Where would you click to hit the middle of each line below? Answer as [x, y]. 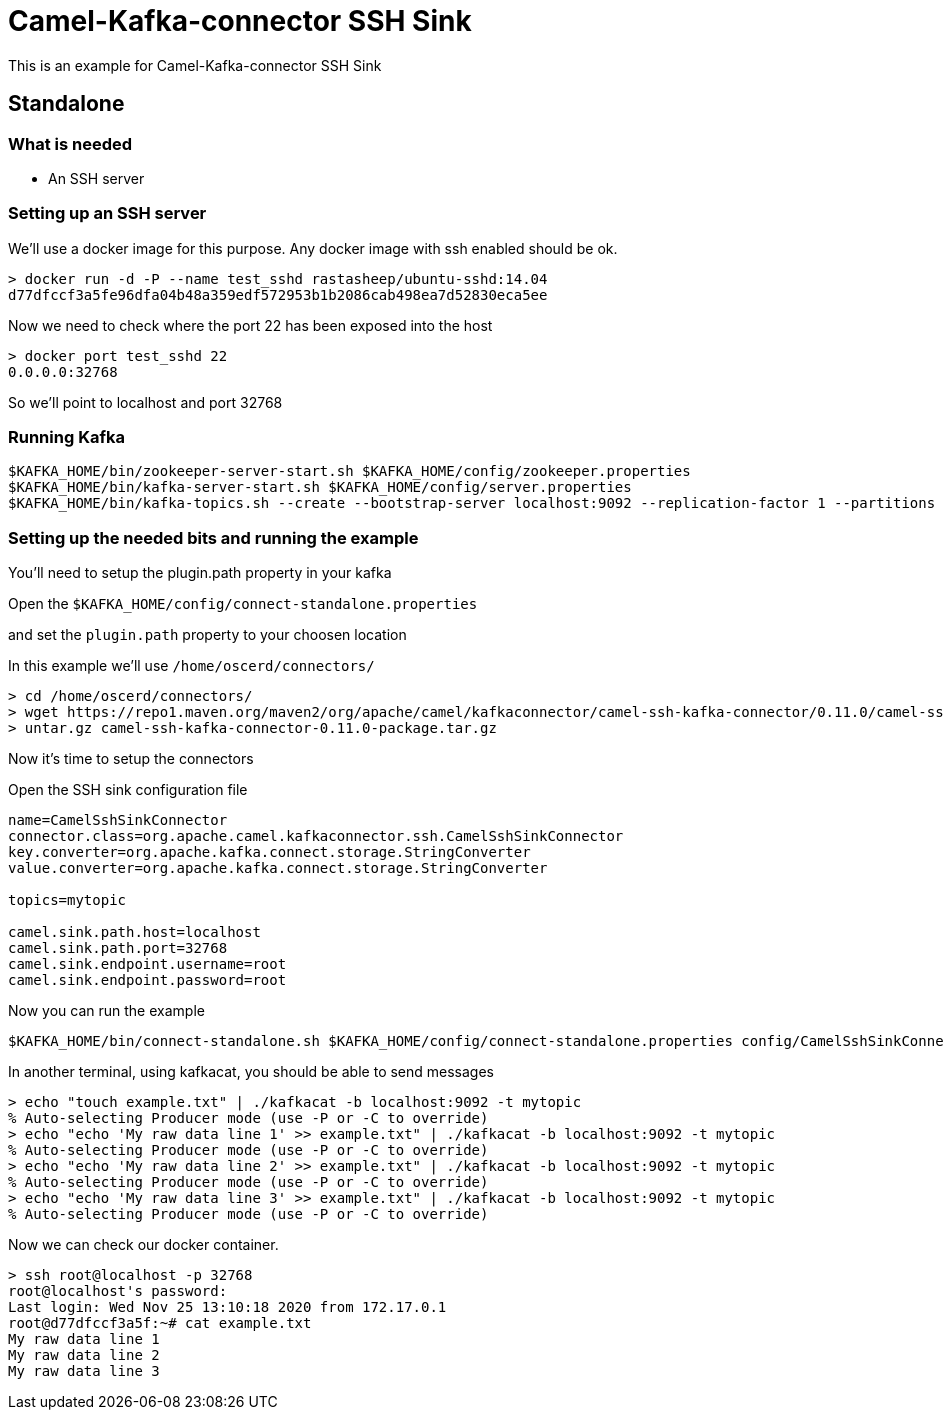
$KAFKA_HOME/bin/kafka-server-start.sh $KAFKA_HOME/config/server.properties [320, 487]
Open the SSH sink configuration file [128, 790]
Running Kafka [66, 437]
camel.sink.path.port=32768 [118, 948]
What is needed [70, 143]
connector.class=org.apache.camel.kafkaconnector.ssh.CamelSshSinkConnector [316, 836]
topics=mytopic [67, 900]
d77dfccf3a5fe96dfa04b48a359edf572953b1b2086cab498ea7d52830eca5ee [278, 294]
